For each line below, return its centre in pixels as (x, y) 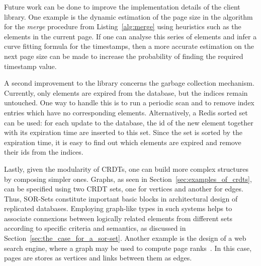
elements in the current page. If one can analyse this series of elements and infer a (130, 36)
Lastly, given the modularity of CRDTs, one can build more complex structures (126, 169)
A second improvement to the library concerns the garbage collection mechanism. (129, 83)
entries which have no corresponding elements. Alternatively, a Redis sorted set (126, 112)
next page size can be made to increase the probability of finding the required (124, 56)
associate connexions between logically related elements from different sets (118, 218)
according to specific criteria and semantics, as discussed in (95, 228)
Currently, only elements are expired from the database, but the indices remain (126, 92)
